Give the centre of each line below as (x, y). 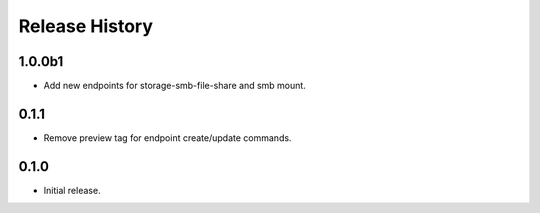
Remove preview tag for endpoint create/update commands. (167, 137)
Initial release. (72, 190)
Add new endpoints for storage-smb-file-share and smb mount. (175, 86)
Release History (86, 26)
